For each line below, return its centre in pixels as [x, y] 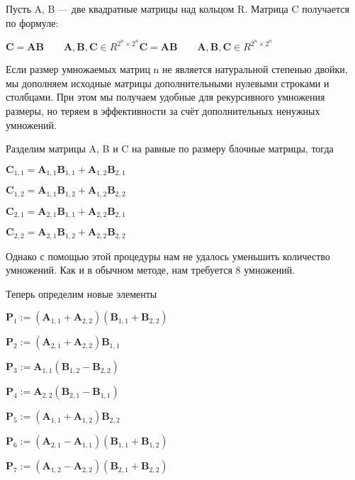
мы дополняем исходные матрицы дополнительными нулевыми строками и [168, 83]
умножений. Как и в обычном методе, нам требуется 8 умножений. [151, 270]
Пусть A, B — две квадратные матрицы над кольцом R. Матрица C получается [177, 9]
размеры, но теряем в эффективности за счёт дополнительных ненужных [163, 111]
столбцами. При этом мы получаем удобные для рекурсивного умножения [165, 97]
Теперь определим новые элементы [81, 293]
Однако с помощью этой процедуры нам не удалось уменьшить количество [168, 256]
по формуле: [32, 22]
